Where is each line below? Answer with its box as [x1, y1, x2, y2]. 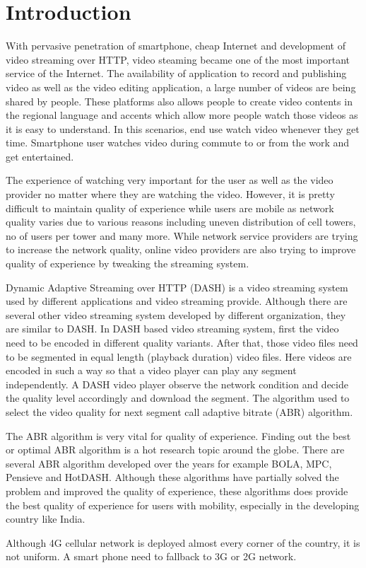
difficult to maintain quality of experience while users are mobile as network [6, 200, 334, 215]
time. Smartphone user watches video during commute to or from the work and [6, 135, 350, 150]
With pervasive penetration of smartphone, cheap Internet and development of [6, 38, 346, 53]
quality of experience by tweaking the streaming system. [6, 256, 249, 271]
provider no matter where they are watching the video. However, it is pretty [6, 187, 335, 202]
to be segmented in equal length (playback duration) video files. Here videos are [6, 349, 352, 364]
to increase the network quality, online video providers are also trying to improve [6, 242, 356, 257]
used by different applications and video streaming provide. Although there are [6, 294, 348, 308]
